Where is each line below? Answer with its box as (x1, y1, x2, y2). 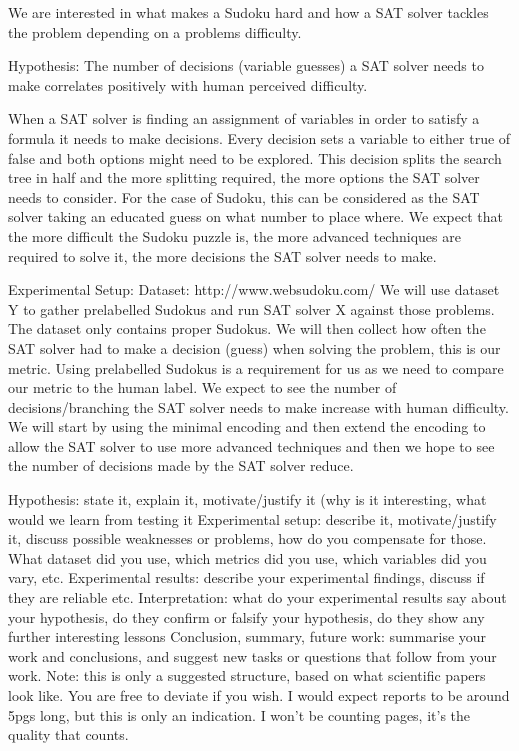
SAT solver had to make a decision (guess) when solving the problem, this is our (8, 337, 501, 358)
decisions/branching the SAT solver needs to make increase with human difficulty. (8, 396, 509, 417)
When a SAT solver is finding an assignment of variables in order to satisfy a (8, 108, 480, 129)
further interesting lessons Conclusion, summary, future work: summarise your (8, 626, 487, 647)
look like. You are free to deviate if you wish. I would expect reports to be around (8, 685, 510, 705)
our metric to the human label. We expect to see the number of (8, 377, 397, 398)
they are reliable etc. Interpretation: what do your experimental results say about (8, 587, 507, 608)
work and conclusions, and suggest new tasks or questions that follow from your (8, 645, 497, 666)
